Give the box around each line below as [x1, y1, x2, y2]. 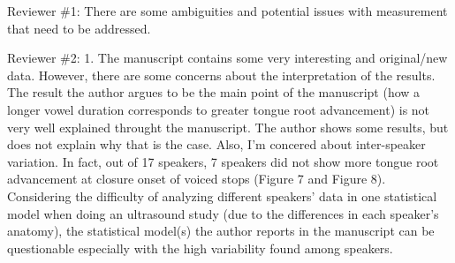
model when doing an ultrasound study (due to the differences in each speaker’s [7, 204, 439, 222]
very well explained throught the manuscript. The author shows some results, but [7, 117, 449, 136]
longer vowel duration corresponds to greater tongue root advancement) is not [7, 100, 430, 118]
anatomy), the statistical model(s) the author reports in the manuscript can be [7, 222, 435, 240]
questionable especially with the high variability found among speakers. [7, 238, 393, 257]
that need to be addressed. [7, 19, 151, 37]
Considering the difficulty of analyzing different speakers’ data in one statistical [7, 186, 437, 205]
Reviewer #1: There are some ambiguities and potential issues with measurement [7, 2, 448, 19]
